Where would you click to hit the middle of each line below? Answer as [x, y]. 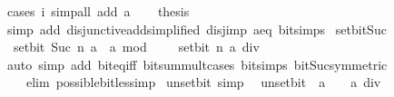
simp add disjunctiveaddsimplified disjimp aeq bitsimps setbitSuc [197, 29]
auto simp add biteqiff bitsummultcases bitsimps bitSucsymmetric [197, 64]
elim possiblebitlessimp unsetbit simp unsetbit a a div [203, 82]
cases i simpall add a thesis [98, 11]
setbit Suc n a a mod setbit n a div [136, 47]
